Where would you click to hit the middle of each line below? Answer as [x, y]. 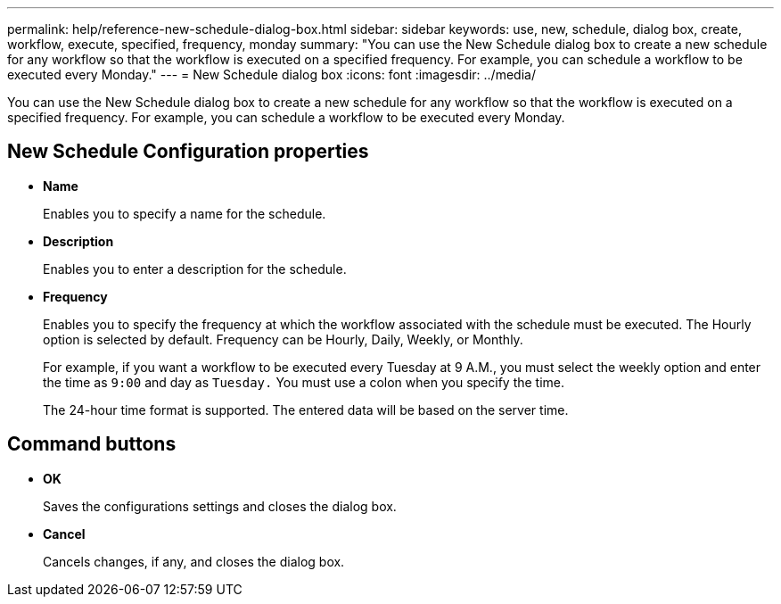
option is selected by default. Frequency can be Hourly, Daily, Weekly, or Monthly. [283, 339]
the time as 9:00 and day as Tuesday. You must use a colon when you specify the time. [304, 382]
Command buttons [92, 444]
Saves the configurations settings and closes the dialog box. [220, 506]
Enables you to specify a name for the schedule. [185, 213]
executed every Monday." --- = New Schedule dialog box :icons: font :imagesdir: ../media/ [271, 74]
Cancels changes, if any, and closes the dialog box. [194, 561]
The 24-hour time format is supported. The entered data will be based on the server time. [306, 410]
